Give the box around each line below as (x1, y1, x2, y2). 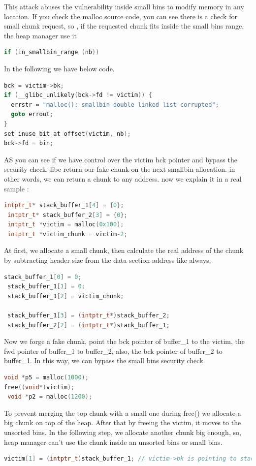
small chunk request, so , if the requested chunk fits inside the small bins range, (4, 21, 244, 31)
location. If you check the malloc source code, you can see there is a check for (4, 11, 237, 21)
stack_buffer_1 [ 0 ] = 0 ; (4, 273, 82, 280)
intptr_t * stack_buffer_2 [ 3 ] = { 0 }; (7, 211, 128, 218)
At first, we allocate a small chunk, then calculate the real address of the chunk (4, 245, 244, 255)
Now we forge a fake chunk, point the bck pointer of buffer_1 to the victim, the (4, 336, 245, 346)
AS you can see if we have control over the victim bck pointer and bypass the (4, 154, 237, 164)
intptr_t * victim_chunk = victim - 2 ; (7, 230, 128, 238)
